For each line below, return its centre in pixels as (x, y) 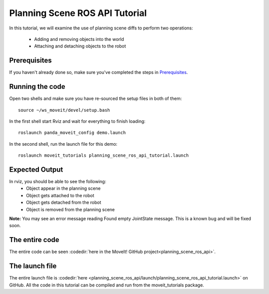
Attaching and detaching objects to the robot (80, 46)
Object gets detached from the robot (64, 203)
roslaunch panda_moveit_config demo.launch (72, 133)
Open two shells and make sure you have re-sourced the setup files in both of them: (95, 99)
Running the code (37, 87)
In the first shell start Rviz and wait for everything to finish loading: (77, 121)
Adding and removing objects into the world (79, 39)
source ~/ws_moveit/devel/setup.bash (64, 110)
